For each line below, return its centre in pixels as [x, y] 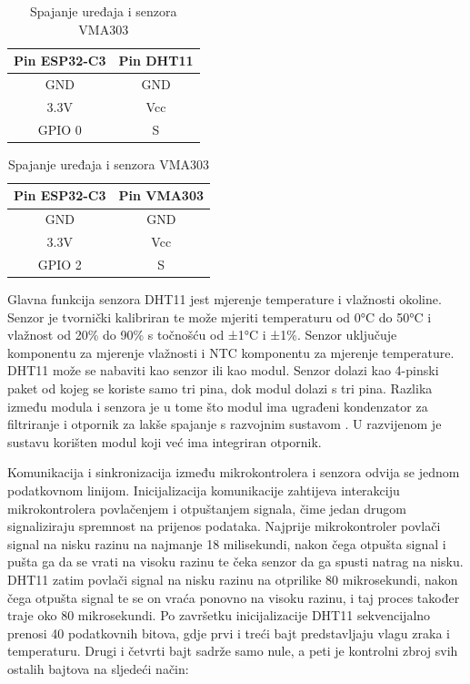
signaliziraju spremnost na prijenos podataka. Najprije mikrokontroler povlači [224, 526]
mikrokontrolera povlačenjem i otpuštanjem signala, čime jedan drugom [207, 508]
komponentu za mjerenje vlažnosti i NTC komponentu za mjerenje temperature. [231, 352]
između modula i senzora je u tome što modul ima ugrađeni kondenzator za [218, 406]
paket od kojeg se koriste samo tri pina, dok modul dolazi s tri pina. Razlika [220, 388]
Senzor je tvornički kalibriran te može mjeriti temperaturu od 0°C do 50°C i [220, 316]
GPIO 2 [60, 264]
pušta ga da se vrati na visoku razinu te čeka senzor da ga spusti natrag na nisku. [235, 561]
